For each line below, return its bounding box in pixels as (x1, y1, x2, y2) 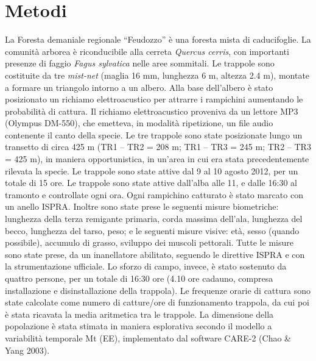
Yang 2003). (5, 343, 50, 356)
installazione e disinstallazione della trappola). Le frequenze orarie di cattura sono (5, 284, 311, 296)
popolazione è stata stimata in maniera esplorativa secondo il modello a (5, 320, 272, 332)
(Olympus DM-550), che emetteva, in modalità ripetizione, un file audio (5, 116, 273, 129)
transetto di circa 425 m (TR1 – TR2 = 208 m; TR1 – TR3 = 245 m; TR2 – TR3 (5, 140, 311, 153)
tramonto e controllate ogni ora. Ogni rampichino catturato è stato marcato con (5, 188, 303, 201)
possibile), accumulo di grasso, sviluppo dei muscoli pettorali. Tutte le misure (5, 236, 293, 249)
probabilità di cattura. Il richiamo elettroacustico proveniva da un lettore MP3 (5, 104, 298, 117)
